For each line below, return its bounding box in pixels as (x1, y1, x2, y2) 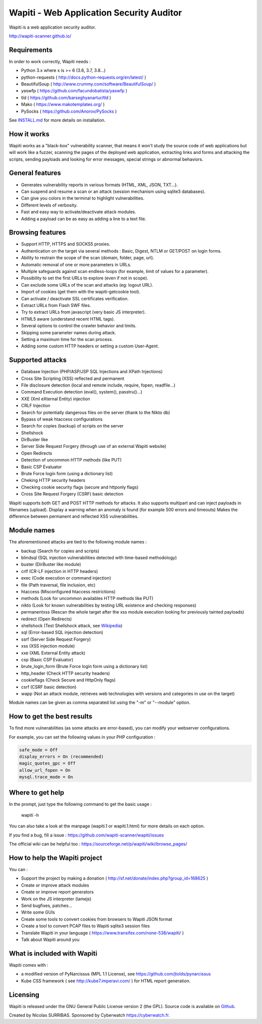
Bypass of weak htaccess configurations (21, 416, 103, 422)
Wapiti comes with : (9, 962, 49, 968)
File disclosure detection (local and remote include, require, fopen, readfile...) (21, 382, 176, 388)
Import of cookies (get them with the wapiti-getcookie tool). (21, 289, 141, 295)
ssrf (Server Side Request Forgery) (21, 636, 91, 642)
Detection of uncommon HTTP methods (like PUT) (21, 457, 122, 463)
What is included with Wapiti (9, 949, 98, 957)
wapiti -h (21, 812, 39, 818)
